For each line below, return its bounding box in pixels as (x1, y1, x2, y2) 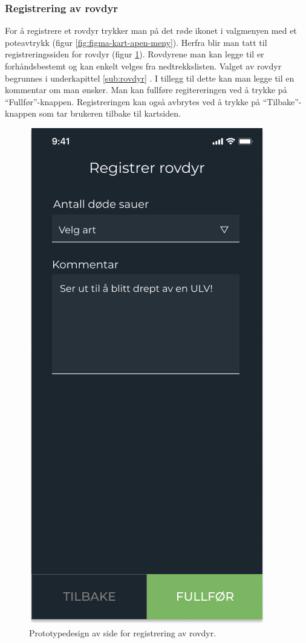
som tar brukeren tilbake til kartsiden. (39, 107, 181, 120)
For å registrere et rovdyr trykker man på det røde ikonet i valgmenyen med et (5, 24, 297, 37)
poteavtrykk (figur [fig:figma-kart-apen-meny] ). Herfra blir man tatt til (5, 36, 267, 48)
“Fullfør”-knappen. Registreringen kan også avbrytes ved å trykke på (5, 95, 261, 108)
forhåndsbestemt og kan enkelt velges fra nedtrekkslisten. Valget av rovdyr (5, 60, 282, 72)
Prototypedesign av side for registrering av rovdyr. (29, 626, 216, 639)
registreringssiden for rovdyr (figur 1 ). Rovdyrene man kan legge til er (5, 48, 264, 60)
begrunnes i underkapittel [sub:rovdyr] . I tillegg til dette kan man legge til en (5, 71, 295, 84)
